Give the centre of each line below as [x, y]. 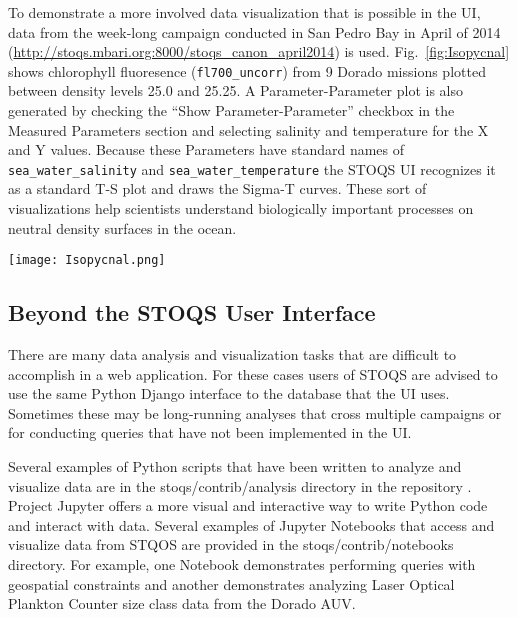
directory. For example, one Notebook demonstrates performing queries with [242, 564]
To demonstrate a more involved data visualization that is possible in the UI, [244, 12]
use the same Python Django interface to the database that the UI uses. [229, 393]
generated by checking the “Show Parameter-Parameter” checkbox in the [231, 110]
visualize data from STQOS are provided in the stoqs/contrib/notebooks [231, 544]
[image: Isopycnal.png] [87, 260]
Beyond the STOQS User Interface [192, 312]
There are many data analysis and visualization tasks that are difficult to [232, 354]
